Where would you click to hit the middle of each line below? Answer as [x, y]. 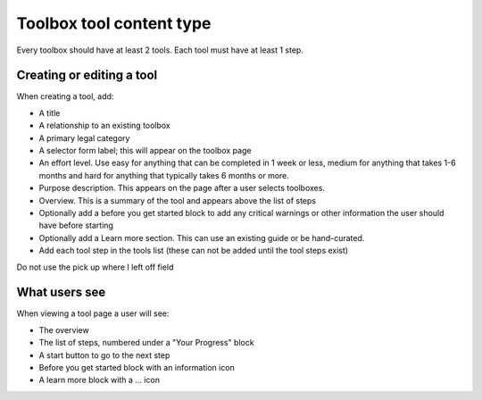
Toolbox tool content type [114, 23]
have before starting [76, 225]
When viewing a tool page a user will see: [93, 313]
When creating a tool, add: [65, 96]
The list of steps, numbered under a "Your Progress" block [146, 343]
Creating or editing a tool [87, 75]
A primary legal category [84, 137]
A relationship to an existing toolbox [105, 126]
